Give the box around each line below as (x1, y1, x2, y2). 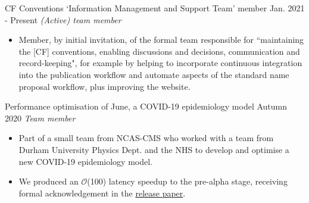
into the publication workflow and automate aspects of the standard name (18, 68, 289, 80)
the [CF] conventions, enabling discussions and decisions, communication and (18, 45, 300, 57)
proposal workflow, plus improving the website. (18, 80, 191, 92)
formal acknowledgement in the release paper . (18, 186, 186, 199)
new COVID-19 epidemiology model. (18, 155, 152, 167)
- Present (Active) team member (5, 13, 121, 26)
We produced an (18, 175, 79, 188)
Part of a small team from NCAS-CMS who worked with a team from (18, 132, 274, 144)
